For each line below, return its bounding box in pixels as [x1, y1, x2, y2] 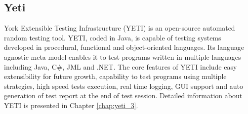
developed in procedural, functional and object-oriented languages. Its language [4, 42, 245, 52]
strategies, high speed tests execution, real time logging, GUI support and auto [4, 80, 244, 91]
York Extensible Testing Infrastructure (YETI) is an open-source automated [4, 23, 235, 33]
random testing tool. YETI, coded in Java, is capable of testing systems [4, 32, 221, 42]
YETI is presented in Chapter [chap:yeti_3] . [4, 100, 138, 110]
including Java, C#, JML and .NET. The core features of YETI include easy [4, 61, 237, 72]
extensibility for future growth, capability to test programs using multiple [4, 71, 227, 81]
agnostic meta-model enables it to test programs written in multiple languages [4, 51, 241, 62]
